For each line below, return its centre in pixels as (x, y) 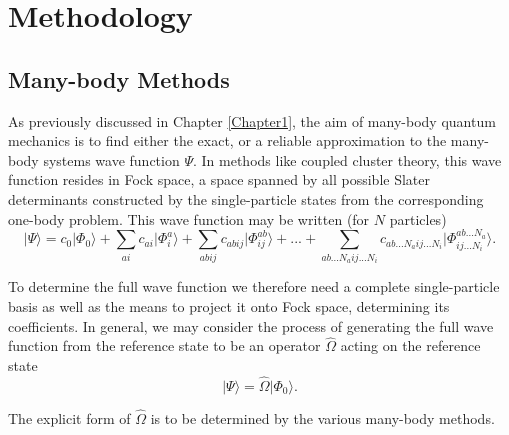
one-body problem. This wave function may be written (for (189, 218)
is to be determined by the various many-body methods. (322, 417)
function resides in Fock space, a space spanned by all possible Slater (219, 179)
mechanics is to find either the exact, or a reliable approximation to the (227, 140)
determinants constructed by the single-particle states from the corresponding (246, 198)
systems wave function (111, 159)
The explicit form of (69, 417)
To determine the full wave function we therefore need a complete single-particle (254, 286)
